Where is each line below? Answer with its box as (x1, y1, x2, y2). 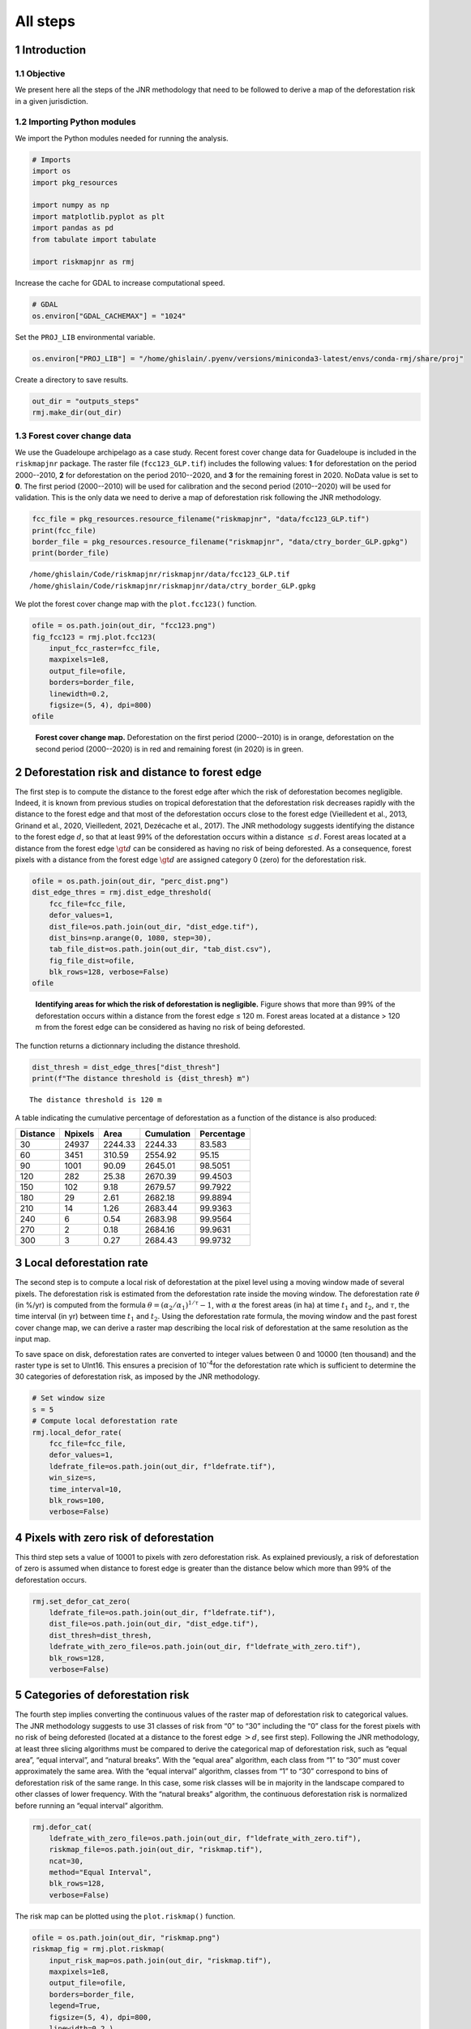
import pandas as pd (32, 223, 113, 233)
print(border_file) (32, 549, 109, 558)
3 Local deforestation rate (15, 1256, 149, 1270)
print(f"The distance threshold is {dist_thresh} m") (32, 1074, 250, 1083)
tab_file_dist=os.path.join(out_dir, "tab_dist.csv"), (49, 945, 272, 954)
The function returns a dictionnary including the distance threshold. (15, 1040, 241, 1050)
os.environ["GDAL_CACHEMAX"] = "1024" (32, 311, 186, 321)
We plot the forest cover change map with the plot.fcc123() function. (15, 599, 257, 609)
